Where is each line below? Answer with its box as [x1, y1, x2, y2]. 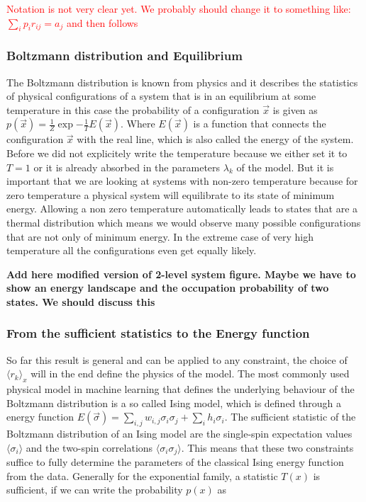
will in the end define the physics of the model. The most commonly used [30, 366, 350, 381]
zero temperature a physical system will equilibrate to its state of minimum [6, 187, 335, 202]
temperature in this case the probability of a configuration [6, 102, 260, 117]
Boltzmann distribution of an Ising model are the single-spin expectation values [6, 426, 353, 441]
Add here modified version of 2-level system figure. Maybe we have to [6, 266, 356, 281]
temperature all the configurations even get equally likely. [6, 243, 257, 258]
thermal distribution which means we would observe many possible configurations [6, 215, 361, 229]
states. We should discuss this [6, 294, 155, 309]
